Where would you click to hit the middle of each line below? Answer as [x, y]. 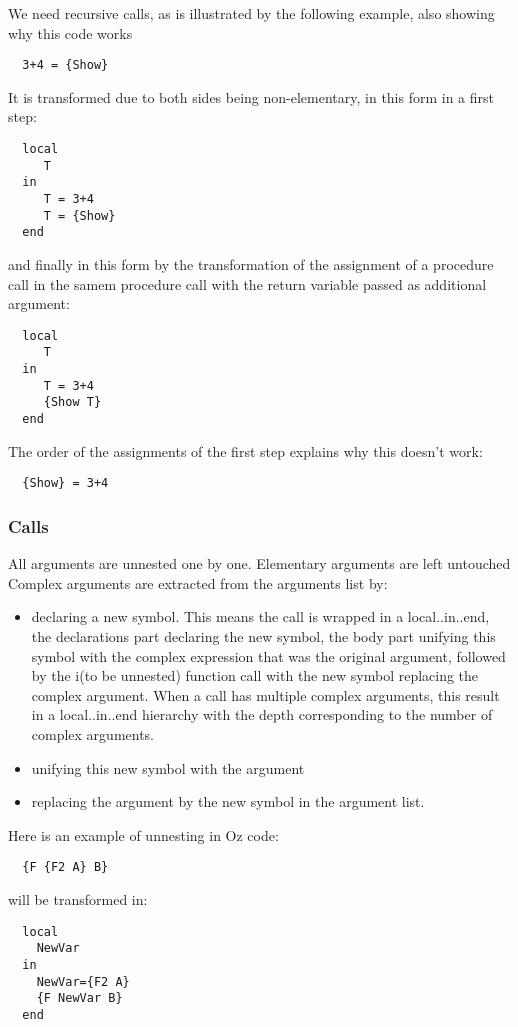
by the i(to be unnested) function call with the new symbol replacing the [255, 675]
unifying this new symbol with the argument [168, 767]
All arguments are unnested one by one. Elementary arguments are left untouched [259, 563]
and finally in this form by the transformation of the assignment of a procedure [251, 263]
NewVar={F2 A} [83, 981]
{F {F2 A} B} [65, 867]
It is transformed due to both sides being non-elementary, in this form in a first [251, 96]
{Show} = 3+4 [65, 483]
